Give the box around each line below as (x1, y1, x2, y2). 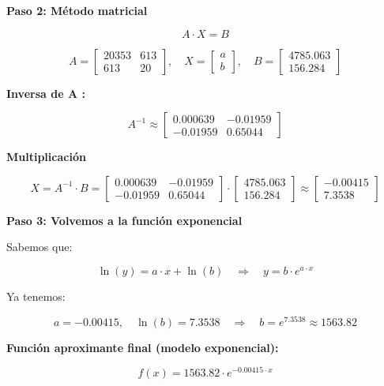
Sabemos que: (6, 238, 73, 255)
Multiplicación (6, 148, 86, 165)
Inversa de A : (6, 84, 85, 101)
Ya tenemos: (6, 287, 66, 304)
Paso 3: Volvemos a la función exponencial (6, 212, 243, 228)
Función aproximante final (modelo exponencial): (6, 339, 279, 355)
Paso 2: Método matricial (6, 2, 148, 18)
